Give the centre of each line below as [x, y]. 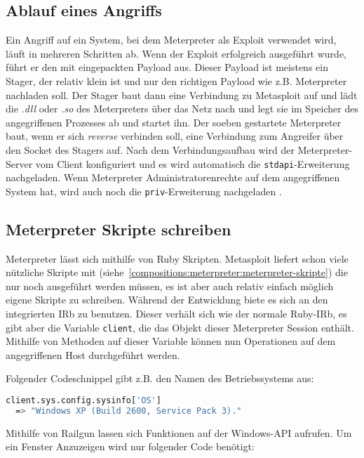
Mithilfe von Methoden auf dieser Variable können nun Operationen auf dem [171, 341]
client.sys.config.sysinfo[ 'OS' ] [83, 401]
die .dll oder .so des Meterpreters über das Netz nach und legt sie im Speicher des [182, 109]
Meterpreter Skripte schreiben [119, 229]
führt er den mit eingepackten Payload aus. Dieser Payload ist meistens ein [167, 67]
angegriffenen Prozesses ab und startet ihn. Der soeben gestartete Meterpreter [174, 122]
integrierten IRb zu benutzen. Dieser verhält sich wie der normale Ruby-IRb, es [176, 314]
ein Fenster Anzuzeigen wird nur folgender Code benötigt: [130, 446]
